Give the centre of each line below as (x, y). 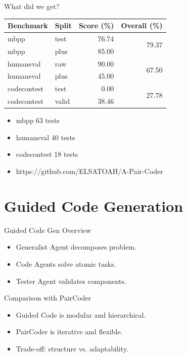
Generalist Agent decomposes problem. (76, 247)
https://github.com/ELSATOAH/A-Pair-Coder (89, 171)
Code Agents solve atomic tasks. (66, 263)
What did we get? (32, 6)
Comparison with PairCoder (48, 298)
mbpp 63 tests (38, 120)
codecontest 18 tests (47, 154)
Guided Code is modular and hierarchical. (81, 314)
